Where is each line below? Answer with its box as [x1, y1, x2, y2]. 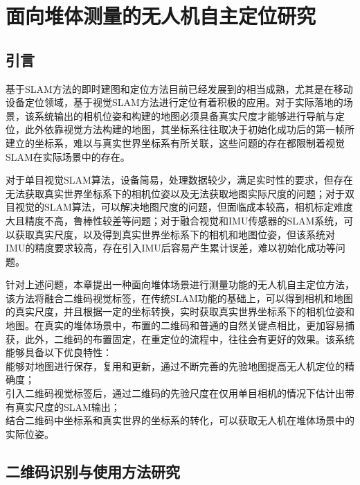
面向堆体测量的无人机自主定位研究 [6, 1, 316, 30]
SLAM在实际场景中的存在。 [6, 149, 130, 164]
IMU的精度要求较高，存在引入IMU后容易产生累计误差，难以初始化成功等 [6, 240, 336, 255]
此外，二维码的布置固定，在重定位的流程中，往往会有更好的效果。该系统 [24, 331, 354, 346]
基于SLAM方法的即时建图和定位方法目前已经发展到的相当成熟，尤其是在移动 [6, 81, 353, 96]
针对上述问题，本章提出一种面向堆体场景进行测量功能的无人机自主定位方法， [6, 277, 354, 292]
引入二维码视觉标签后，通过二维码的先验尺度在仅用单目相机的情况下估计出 [6, 386, 345, 400]
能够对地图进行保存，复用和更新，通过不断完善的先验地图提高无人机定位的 [6, 358, 345, 373]
